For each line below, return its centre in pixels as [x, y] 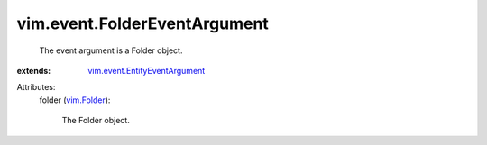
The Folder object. [96, 121]
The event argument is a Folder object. [111, 50]
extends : [34, 70]
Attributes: [36, 87]
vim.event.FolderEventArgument [143, 23]
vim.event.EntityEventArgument [147, 70]
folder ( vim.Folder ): [75, 100]
